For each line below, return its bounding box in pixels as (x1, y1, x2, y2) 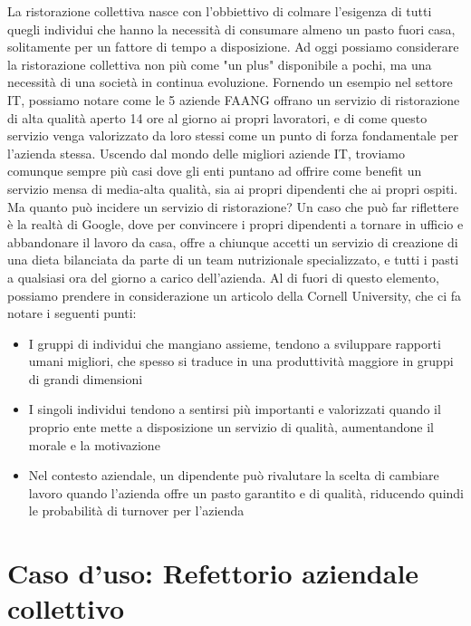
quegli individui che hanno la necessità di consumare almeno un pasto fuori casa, (7, 19, 456, 38)
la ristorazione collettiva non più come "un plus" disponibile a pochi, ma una (7, 54, 432, 73)
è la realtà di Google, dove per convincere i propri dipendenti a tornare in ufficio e (7, 215, 464, 234)
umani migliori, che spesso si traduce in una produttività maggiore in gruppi (28, 352, 454, 371)
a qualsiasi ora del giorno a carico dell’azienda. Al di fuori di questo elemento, (7, 267, 439, 286)
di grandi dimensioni (28, 369, 143, 388)
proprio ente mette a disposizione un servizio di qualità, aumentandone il (28, 418, 434, 437)
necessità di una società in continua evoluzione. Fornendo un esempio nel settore (7, 72, 453, 91)
